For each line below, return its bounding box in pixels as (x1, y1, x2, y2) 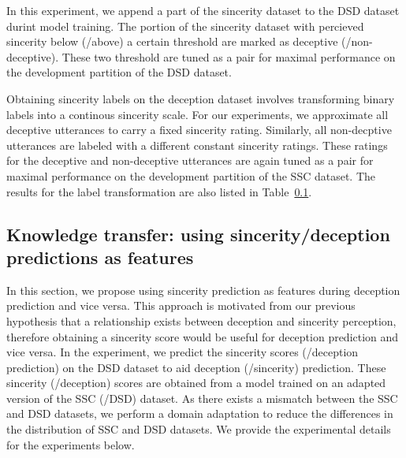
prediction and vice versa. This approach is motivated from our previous (6, 297, 356, 314)
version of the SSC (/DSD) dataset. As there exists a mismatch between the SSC (6, 389, 398, 406)
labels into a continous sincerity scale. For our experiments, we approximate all (6, 106, 389, 122)
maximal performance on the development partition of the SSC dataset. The (6, 167, 376, 184)
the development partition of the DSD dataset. (6, 64, 232, 80)
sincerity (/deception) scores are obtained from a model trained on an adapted (6, 374, 386, 391)
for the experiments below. (6, 436, 135, 452)
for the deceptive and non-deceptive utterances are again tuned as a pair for (6, 152, 374, 169)
